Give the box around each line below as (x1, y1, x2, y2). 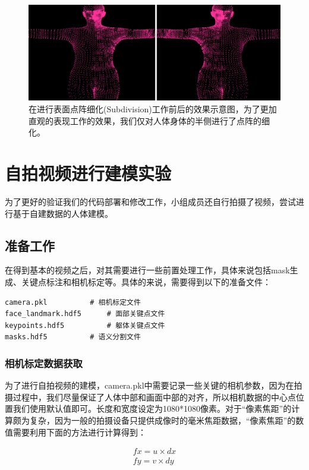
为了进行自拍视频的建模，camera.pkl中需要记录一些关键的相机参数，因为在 (5, 379, 294, 392)
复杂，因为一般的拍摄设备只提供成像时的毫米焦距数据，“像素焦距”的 (29, 414, 296, 426)
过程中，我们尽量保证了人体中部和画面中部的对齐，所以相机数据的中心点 (12, 390, 296, 403)
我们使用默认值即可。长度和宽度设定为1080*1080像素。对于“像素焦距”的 (12, 402, 292, 415)
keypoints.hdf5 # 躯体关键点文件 (5, 321, 165, 330)
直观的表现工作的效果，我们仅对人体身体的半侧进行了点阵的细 (29, 114, 270, 127)
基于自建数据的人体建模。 (12, 207, 113, 219)
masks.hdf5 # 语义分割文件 (5, 333, 141, 342)
